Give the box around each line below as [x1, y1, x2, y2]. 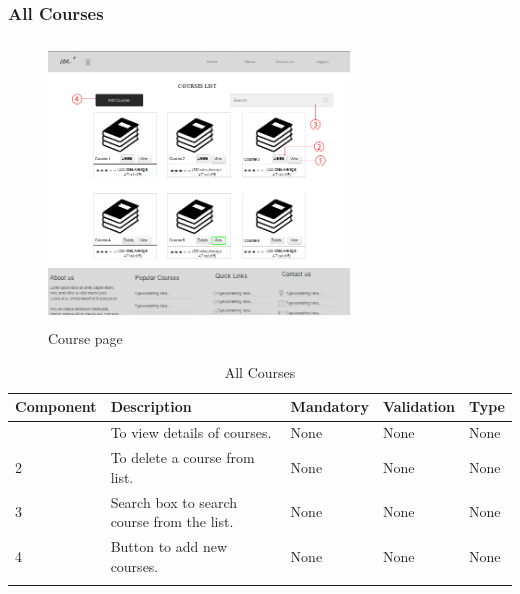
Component [15, 396, 97, 417]
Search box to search [110, 491, 238, 512]
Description [110, 396, 192, 417]
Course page [48, 328, 123, 349]
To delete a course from [110, 447, 255, 468]
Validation [382, 396, 455, 417]
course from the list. [110, 511, 234, 532]
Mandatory [290, 396, 369, 417]
